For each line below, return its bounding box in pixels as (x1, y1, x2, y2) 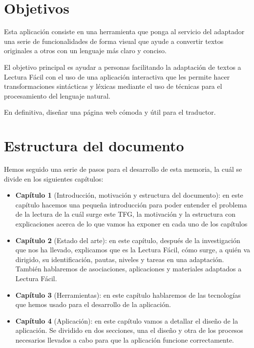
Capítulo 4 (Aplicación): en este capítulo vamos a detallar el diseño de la (15, 315, 238, 326)
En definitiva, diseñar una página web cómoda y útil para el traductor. (4, 107, 216, 117)
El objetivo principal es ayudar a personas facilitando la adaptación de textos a (4, 61, 241, 72)
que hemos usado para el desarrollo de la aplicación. (15, 299, 171, 309)
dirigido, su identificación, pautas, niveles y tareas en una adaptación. (15, 254, 224, 264)
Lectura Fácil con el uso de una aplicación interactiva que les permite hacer (4, 71, 230, 82)
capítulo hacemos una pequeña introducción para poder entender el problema (15, 199, 247, 209)
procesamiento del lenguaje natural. (4, 90, 110, 101)
